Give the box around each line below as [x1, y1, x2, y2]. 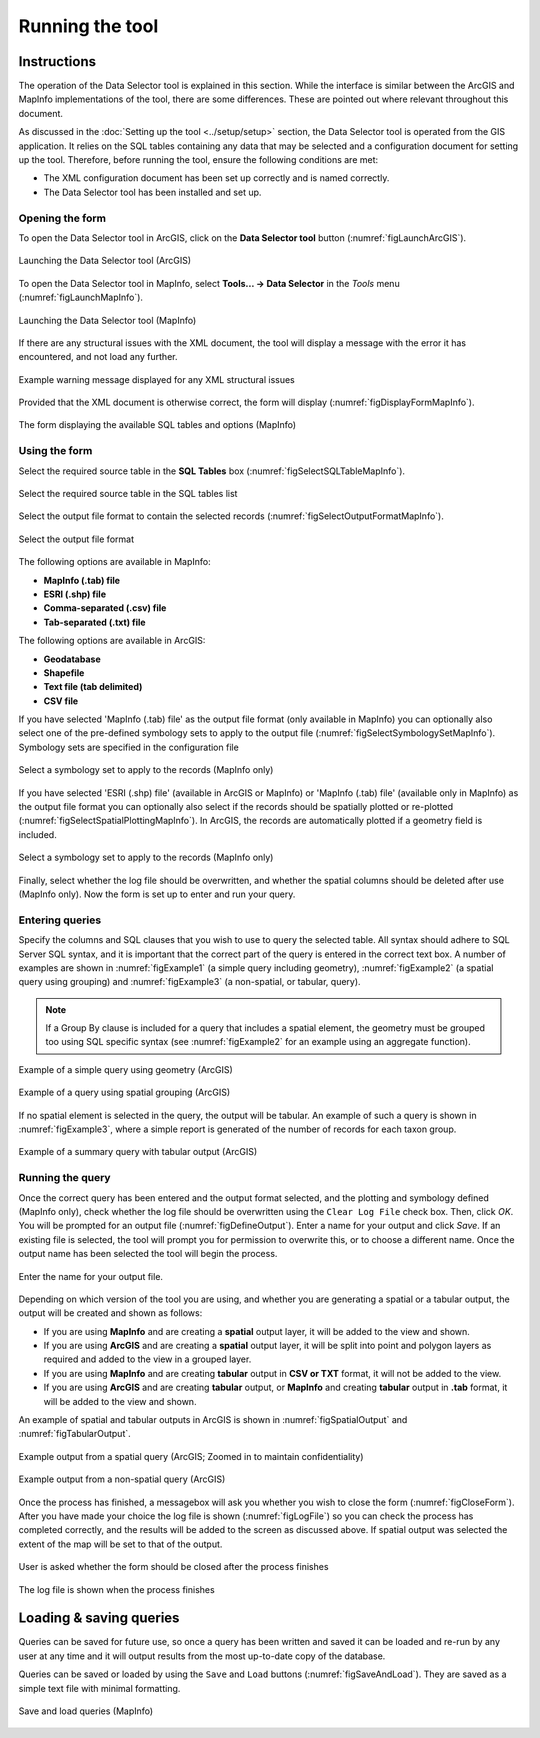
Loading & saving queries [18, 1610, 180, 1627]
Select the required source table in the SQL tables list [18, 487, 238, 499]
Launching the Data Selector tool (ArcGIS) [18, 255, 192, 267]
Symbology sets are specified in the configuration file [18, 741, 239, 753]
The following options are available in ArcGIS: [18, 635, 206, 647]
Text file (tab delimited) [43, 681, 143, 693]
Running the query [18, 1171, 111, 1185]
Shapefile [43, 666, 85, 679]
